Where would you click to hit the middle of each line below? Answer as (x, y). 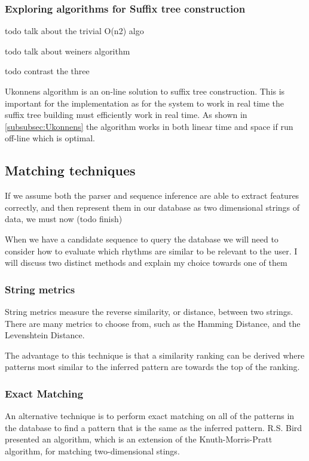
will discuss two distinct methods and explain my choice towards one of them (146, 263)
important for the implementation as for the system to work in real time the (145, 103)
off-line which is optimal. (50, 138)
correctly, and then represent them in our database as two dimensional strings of (152, 207)
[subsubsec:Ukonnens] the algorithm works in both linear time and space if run (149, 126)
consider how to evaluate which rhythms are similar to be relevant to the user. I (151, 251)
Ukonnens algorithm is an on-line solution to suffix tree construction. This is (145, 91)
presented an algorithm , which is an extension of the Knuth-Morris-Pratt (139, 439)
